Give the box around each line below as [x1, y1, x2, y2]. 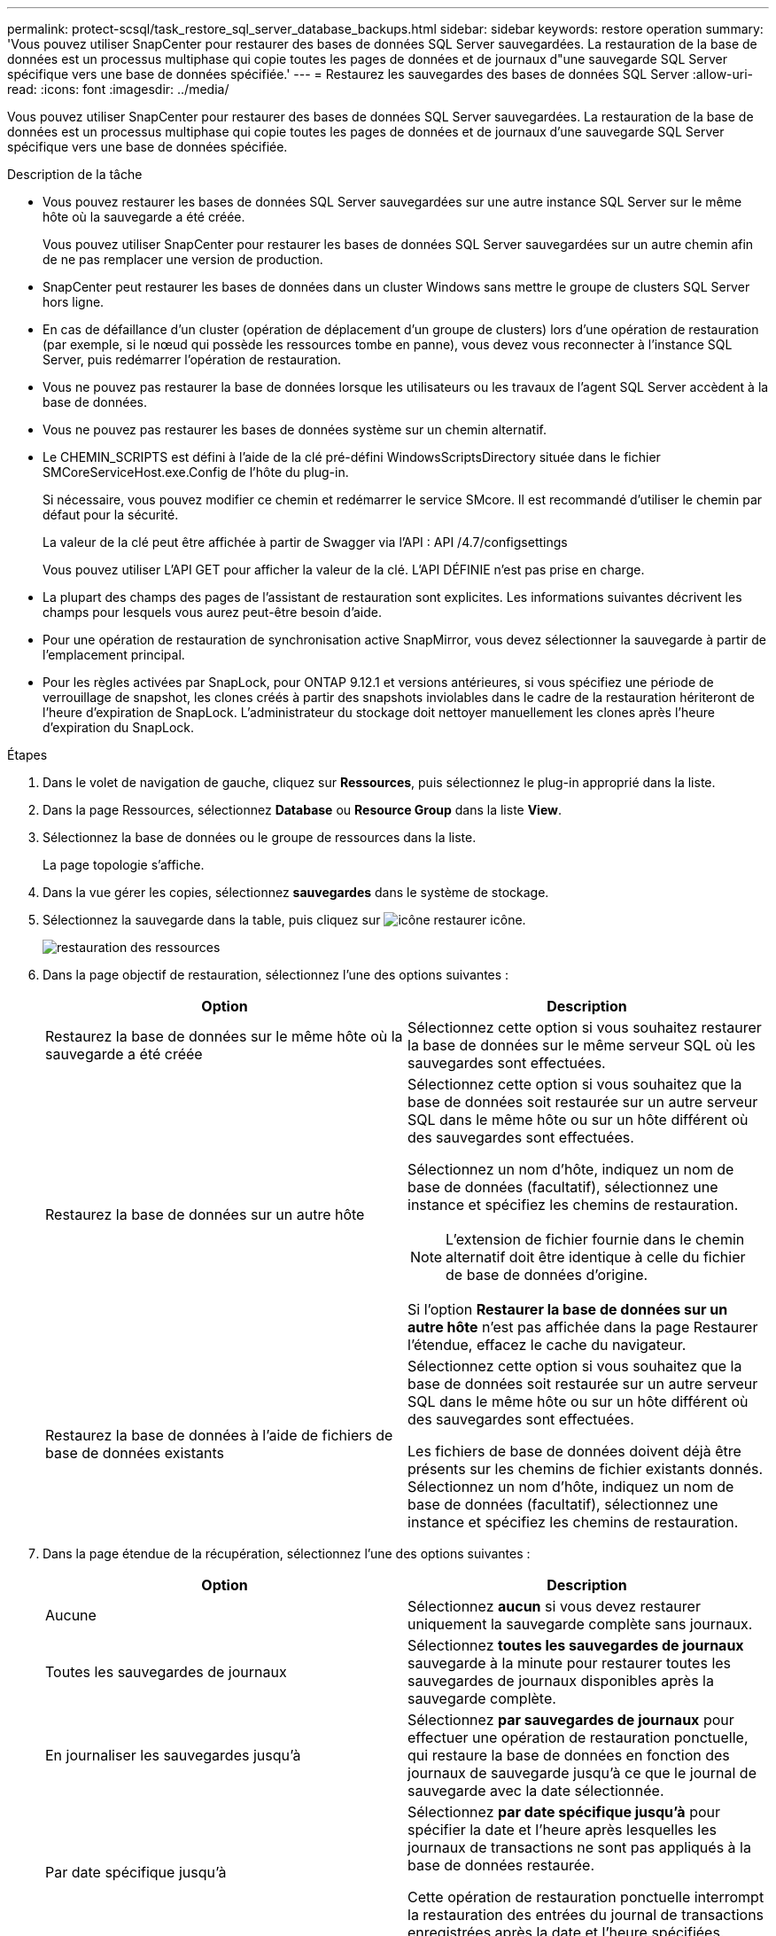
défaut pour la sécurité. [43, 507, 179, 522]
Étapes [7, 747, 48, 762]
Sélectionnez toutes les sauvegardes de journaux [407, 1636, 744, 1654]
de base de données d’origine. [446, 1266, 648, 1284]
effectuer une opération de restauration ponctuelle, [407, 1729, 749, 1746]
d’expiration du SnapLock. [43, 720, 195, 735]
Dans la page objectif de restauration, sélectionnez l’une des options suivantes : [43, 967, 509, 982]
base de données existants [45, 1444, 225, 1462]
